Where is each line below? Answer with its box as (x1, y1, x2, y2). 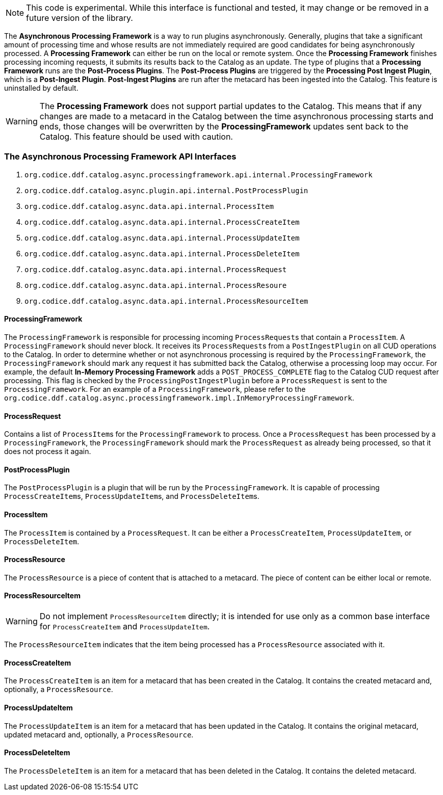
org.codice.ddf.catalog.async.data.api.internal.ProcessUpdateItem (24, 233, 300, 242)
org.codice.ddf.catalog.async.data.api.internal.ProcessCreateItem (24, 218, 300, 226)
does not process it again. (4, 447, 91, 456)
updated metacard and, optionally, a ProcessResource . (4, 730, 194, 739)
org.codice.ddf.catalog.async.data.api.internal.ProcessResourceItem (24, 297, 308, 305)
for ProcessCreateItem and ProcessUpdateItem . (39, 621, 210, 632)
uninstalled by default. (4, 84, 79, 92)
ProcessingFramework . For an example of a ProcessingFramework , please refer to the (4, 384, 306, 393)
